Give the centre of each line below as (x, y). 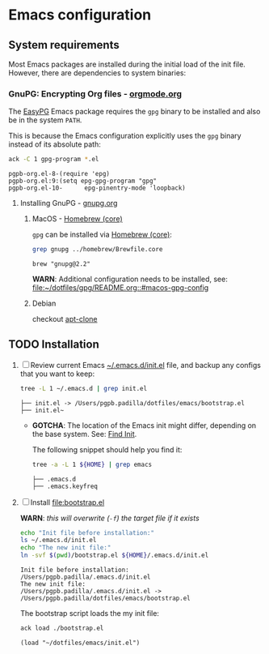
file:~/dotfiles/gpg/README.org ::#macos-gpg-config (120, 288)
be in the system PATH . (45, 120)
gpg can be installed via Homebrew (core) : (102, 235)
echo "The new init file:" (65, 548)
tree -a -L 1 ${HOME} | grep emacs (92, 464)
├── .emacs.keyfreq (65, 486)
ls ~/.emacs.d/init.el (58, 541)
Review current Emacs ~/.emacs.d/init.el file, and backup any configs (145, 365)
